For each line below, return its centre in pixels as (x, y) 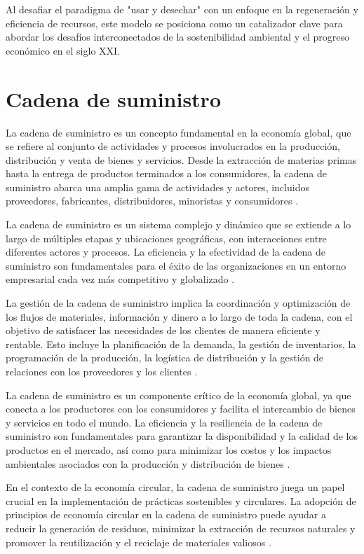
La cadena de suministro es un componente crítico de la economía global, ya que (178, 395)
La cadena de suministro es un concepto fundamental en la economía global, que (178, 132)
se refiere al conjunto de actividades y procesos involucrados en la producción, (173, 146)
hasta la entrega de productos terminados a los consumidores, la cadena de (166, 173)
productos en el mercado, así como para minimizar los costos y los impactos (169, 449)
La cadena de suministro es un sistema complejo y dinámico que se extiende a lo (178, 224)
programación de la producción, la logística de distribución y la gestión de (165, 358)
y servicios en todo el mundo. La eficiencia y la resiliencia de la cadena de (164, 422)
